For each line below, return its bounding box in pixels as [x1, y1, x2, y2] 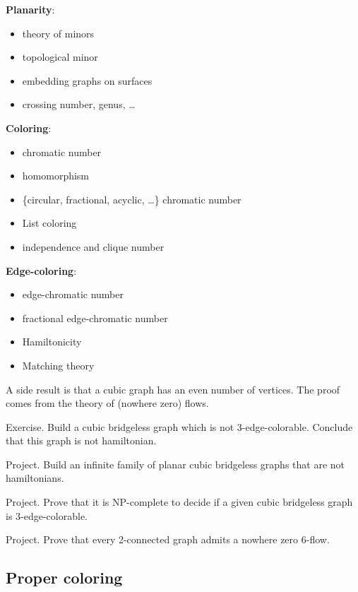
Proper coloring [6, 567, 123, 588]
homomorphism [22, 168, 90, 183]
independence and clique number [22, 239, 165, 254]
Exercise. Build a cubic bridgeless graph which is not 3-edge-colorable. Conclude [6, 419, 353, 434]
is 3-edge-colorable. [6, 508, 88, 523]
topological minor [22, 49, 98, 64]
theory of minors [22, 25, 95, 40]
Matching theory [22, 357, 95, 372]
